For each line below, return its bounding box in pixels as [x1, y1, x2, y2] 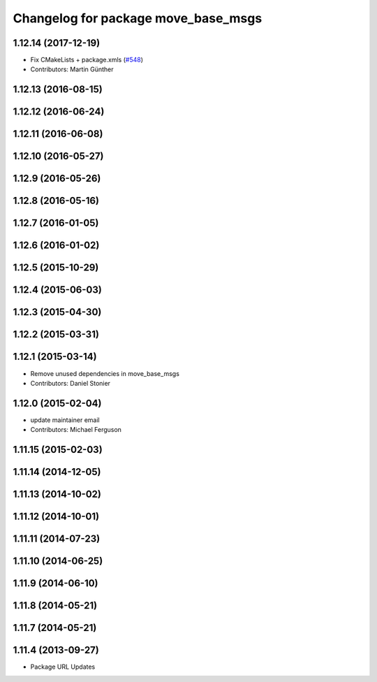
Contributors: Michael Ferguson [30, 426, 122, 434]
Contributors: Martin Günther [30, 65, 114, 73]
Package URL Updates [30, 662, 96, 671]
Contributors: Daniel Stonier [30, 379, 111, 387]
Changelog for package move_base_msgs [13, 10, 263, 26]
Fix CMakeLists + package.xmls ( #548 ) [30, 56, 143, 64]
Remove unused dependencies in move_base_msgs [30, 369, 179, 377]
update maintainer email [30, 416, 101, 424]
